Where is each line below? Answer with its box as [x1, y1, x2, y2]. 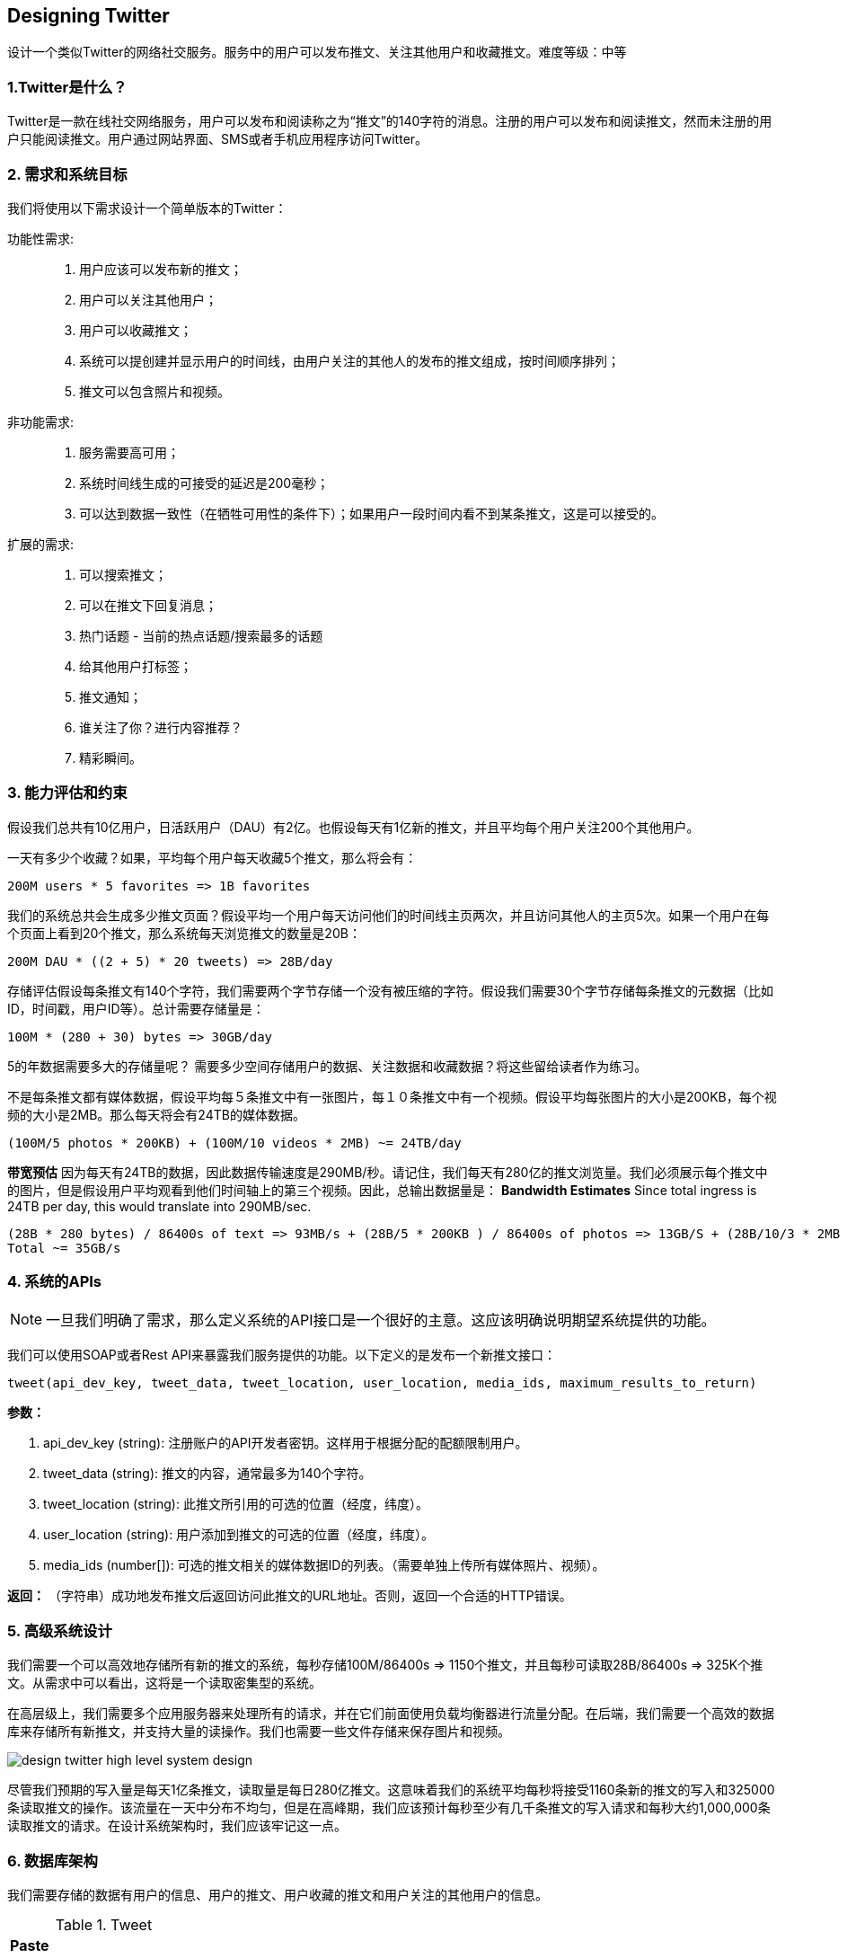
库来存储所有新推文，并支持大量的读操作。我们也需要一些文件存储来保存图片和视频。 [7, 1723, 510, 1740]
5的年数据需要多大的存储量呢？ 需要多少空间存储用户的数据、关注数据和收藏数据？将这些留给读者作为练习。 [7, 1058, 648, 1074]
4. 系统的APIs [7, 1272, 101, 1291]
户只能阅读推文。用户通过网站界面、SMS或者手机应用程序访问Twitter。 [7, 131, 428, 147]
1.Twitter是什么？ [7, 77, 128, 96]
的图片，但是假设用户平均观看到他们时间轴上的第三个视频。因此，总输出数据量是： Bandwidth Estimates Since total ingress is [7, 1182, 757, 1198]
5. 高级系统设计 [7, 1621, 112, 1640]
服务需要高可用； [79, 444, 180, 460]
